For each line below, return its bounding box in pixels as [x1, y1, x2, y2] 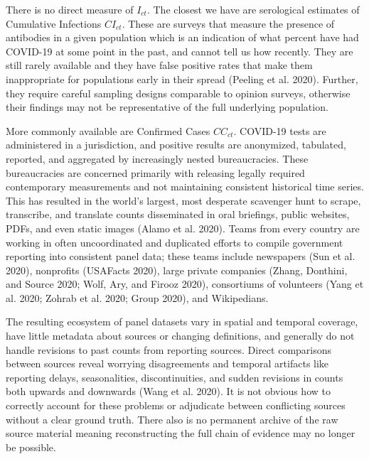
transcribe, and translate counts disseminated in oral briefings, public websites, [6, 207, 350, 222]
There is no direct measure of [6, 2, 134, 16]
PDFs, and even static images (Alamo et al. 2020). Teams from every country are [6, 220, 360, 235]
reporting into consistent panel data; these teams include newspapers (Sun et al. [6, 249, 355, 264]
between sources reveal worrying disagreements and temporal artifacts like [6, 356, 329, 371]
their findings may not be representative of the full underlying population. [6, 99, 328, 114]
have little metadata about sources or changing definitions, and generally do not [6, 328, 355, 343]
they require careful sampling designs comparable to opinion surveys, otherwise [6, 85, 351, 100]
